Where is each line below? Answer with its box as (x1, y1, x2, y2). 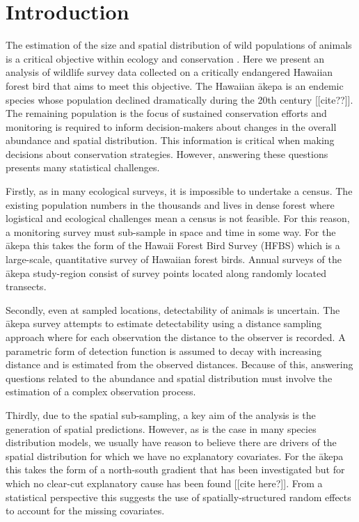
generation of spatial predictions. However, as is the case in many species (6, 421, 317, 436)
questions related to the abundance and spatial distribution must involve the (6, 370, 333, 385)
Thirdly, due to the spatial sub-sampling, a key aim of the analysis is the (6, 407, 316, 422)
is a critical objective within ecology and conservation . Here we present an (6, 51, 325, 65)
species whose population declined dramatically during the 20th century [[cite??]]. (6, 92, 353, 106)
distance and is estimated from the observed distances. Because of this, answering (6, 357, 353, 372)
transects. (6, 279, 47, 294)
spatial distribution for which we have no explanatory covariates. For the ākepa (6, 448, 344, 463)
